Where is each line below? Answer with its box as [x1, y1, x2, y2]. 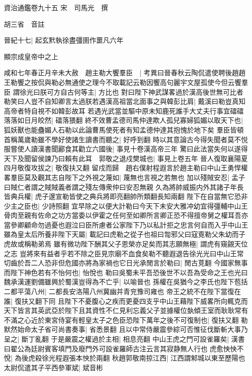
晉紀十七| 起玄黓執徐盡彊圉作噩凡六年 [4, 35, 124, 45]
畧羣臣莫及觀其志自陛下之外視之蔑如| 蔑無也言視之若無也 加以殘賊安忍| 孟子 [4, 172, 245, 182]
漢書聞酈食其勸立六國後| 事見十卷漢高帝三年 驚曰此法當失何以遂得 [37, 144, 248, 154]
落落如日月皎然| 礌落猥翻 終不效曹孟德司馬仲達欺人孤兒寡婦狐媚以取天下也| [4, 115, 243, 125]
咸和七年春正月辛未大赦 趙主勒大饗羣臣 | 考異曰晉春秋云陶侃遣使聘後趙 [4, 67, 239, 78]
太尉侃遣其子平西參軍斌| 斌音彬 [4, 362, 103, 372]
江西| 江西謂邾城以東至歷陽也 [153, 353, 245, 363]
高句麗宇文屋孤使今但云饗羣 [159, 77, 248, 87]
